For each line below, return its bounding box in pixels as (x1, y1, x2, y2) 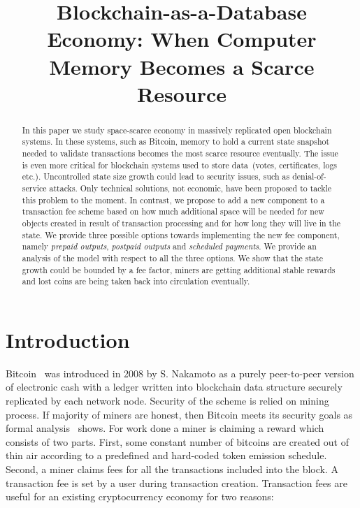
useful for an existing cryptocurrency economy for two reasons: (6, 489, 274, 504)
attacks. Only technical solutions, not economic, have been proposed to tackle (49, 182, 332, 194)
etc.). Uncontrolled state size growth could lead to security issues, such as (22, 170, 290, 182)
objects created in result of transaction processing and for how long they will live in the (22, 217, 341, 228)
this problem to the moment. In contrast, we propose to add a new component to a (22, 194, 325, 205)
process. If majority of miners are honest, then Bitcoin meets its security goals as (6, 407, 353, 421)
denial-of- (292, 170, 326, 182)
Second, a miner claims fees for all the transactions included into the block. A (6, 462, 339, 477)
